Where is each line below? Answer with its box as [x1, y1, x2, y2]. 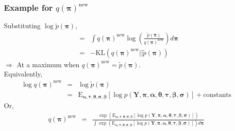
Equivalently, [4, 69, 43, 79]
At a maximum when [17, 59, 80, 69]
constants [203, 91, 232, 98]
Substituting [4, 20, 41, 31]
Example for [4, 1, 53, 13]
